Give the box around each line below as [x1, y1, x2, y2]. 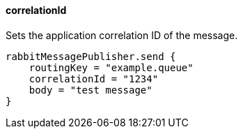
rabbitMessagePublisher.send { [6, 50, 176, 62]
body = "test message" [29, 84, 152, 96]
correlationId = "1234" [29, 73, 159, 84]
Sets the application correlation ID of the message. [6, 29, 238, 41]
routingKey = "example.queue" [29, 61, 194, 73]
